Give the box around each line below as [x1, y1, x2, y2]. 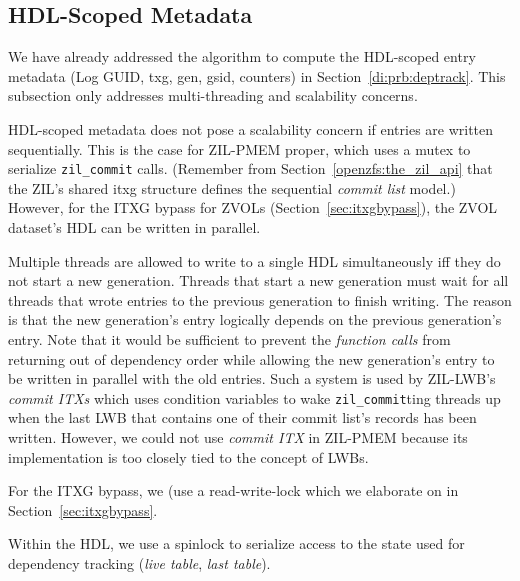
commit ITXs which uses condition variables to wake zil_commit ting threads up [8, 387, 501, 408]
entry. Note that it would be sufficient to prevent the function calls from [8, 328, 451, 349]
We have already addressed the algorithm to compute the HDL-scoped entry [8, 46, 476, 67]
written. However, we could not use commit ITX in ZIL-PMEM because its [8, 427, 468, 448]
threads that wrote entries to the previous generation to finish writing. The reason [8, 289, 512, 310]
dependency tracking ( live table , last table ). [8, 552, 271, 573]
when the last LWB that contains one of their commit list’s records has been [8, 407, 477, 428]
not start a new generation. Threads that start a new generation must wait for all [8, 270, 509, 291]
